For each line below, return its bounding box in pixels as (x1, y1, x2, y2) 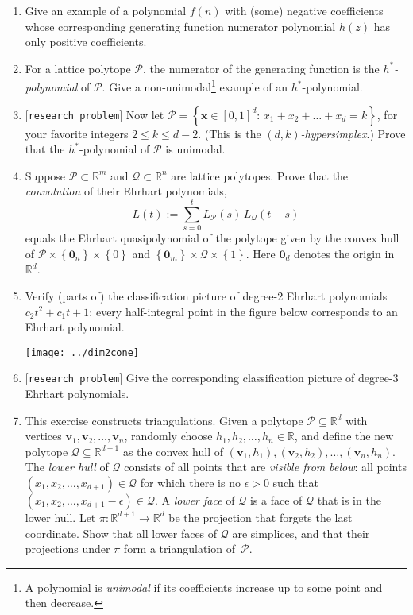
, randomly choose (124, 427, 213, 444)
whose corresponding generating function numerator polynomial (25, 17, 336, 34)
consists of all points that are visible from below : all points (124, 458, 407, 475)
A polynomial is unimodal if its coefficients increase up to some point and (25, 578, 383, 595)
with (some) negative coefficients (225, 2, 384, 18)
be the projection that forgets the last (168, 509, 353, 525)
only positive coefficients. (25, 33, 147, 50)
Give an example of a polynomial (25, 2, 187, 18)
